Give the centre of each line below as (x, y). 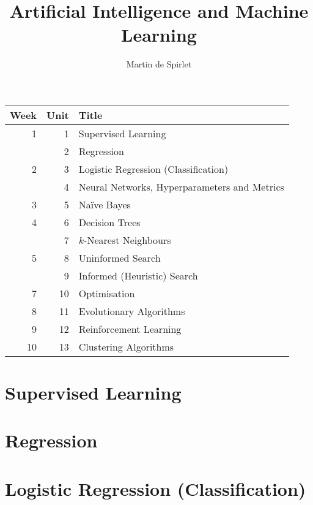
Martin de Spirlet (159, 64)
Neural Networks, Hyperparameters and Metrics (181, 186)
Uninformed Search (120, 257)
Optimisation (107, 293)
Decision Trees (109, 222)
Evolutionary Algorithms (132, 311)
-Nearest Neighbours (127, 240)
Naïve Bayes (105, 204)
